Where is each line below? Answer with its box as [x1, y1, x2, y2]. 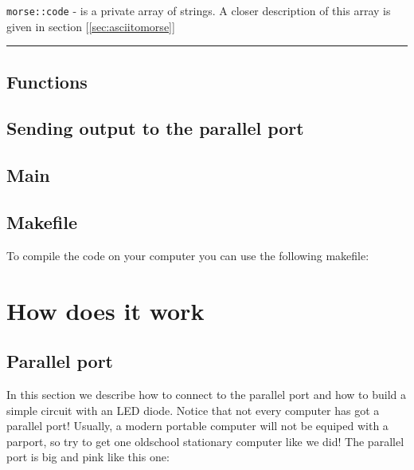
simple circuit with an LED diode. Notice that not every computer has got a [6, 401, 380, 418]
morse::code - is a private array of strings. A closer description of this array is [6, 2, 391, 18]
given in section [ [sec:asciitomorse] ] [6, 18, 175, 34]
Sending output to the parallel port [6, 116, 304, 140]
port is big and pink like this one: [6, 448, 170, 465]
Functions [6, 69, 88, 93]
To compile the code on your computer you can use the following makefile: [6, 247, 369, 263]
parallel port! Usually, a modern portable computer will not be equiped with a [6, 417, 389, 434]
